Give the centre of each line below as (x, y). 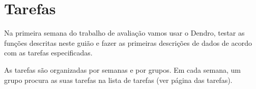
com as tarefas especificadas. (48, 53)
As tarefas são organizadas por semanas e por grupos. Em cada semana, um (122, 69)
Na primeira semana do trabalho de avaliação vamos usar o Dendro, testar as (124, 33)
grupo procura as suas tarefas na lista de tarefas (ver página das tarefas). (118, 80)
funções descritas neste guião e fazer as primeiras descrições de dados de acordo (128, 42)
